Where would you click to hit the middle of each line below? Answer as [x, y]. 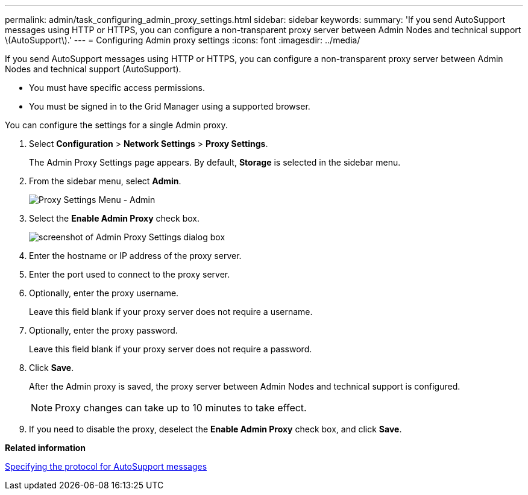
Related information [46, 448]
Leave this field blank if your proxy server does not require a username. [171, 312]
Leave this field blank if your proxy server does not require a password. [171, 349]
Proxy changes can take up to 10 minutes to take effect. [181, 408]
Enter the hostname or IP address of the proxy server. [135, 256]
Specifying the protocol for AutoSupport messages [106, 466]
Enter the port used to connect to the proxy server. [130, 274]
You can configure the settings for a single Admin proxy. [116, 125]
